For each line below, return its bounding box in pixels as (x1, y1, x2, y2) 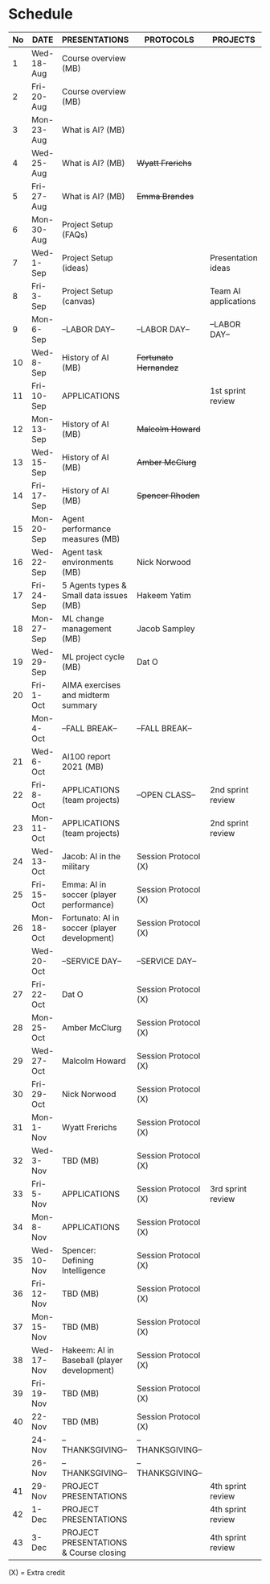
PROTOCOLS (144, 34, 194, 45)
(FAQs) (61, 229, 88, 240)
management (61, 622, 112, 634)
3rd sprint (210, 1183, 247, 1194)
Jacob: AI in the (61, 850, 121, 862)
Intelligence (61, 1265, 106, 1276)
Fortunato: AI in (61, 912, 120, 923)
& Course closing (61, 1547, 127, 1558)
